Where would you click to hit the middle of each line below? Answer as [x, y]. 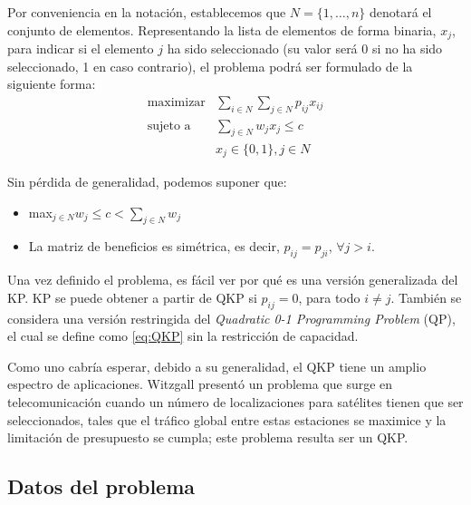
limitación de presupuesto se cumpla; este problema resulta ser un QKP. [208, 437]
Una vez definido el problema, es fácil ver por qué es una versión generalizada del [233, 280]
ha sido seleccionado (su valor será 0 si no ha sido [305, 49]
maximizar [176, 102]
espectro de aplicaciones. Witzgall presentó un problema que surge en [200, 384]
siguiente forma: [52, 84]
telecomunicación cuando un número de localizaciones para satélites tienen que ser [235, 401]
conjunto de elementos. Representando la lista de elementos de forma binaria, [222, 29]
